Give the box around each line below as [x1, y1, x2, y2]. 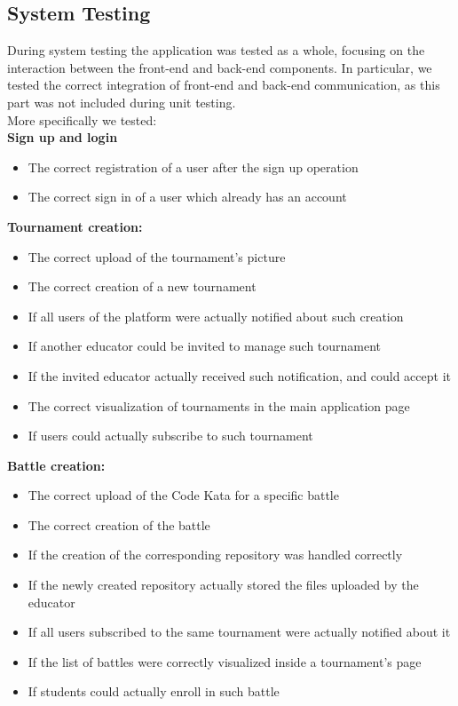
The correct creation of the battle [28, 515, 210, 534]
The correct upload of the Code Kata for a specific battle [28, 486, 339, 504]
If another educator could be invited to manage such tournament [28, 337, 382, 355]
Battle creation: [7, 456, 106, 474]
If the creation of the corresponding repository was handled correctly [28, 545, 403, 564]
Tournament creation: [7, 217, 143, 235]
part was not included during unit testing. [7, 92, 236, 111]
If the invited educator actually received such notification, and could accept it [28, 366, 451, 385]
